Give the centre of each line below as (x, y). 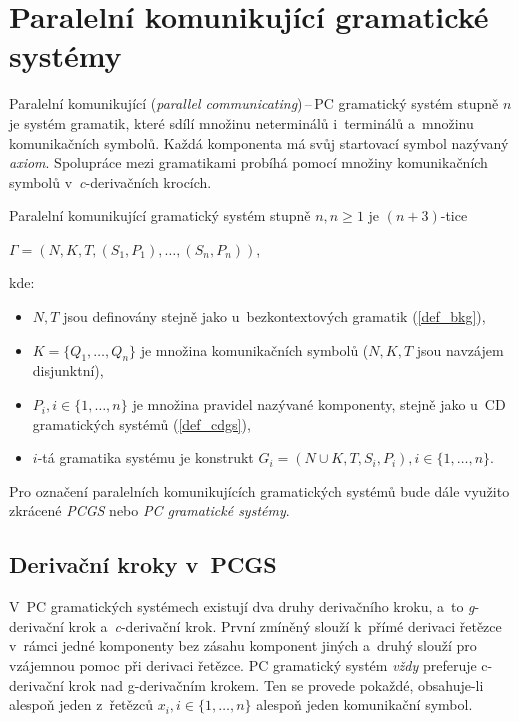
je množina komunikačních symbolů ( (254, 349)
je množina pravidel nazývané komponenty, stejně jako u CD (319, 404)
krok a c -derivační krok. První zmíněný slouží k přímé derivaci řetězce (285, 625)
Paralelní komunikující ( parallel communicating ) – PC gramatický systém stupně (254, 103)
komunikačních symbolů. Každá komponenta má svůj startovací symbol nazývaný (259, 142)
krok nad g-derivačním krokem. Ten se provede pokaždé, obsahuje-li (276, 684)
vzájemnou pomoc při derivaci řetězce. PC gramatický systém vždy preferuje (243, 665)
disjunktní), (68, 370)
